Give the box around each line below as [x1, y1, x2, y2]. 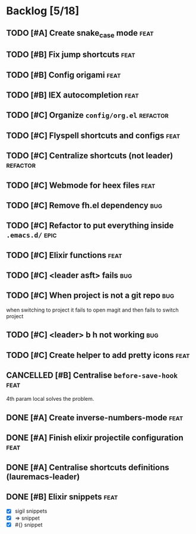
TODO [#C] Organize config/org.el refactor [6, 110, 169, 120]
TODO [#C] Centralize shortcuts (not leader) [6, 150, 173, 161]
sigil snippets [14, 507, 48, 515]
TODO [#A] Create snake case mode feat [6, 28, 154, 39]
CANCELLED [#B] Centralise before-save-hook [6, 370, 178, 381]
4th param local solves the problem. [6, 395, 94, 403]
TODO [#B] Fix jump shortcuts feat [6, 49, 135, 60]
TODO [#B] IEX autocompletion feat [6, 90, 139, 100]
